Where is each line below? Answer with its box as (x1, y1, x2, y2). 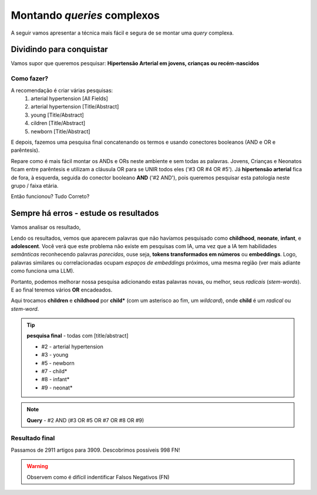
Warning (26, 463, 48, 470)
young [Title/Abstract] (31, 111, 85, 118)
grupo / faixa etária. (11, 182, 59, 189)
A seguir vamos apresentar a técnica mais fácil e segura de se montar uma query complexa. (11, 29, 234, 36)
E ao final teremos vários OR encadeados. (11, 286, 113, 293)
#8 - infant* (41, 376, 70, 383)
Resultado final (11, 434, 55, 442)
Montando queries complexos (11, 9, 160, 22)
